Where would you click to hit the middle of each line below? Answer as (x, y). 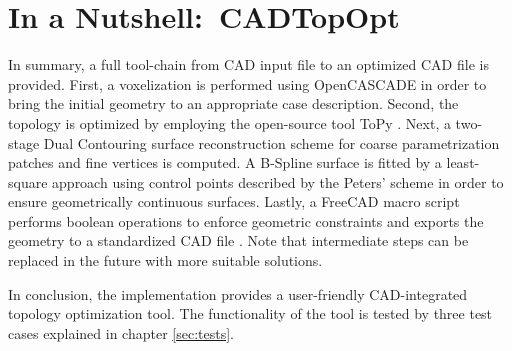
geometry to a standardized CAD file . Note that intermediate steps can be (238, 240)
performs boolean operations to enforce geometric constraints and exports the (246, 220)
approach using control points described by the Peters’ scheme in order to (278, 181)
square (28, 181)
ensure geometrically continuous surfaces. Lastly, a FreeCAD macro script (234, 201)
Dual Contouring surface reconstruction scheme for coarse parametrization (271, 142)
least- (463, 162)
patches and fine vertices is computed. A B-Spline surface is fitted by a (225, 162)
